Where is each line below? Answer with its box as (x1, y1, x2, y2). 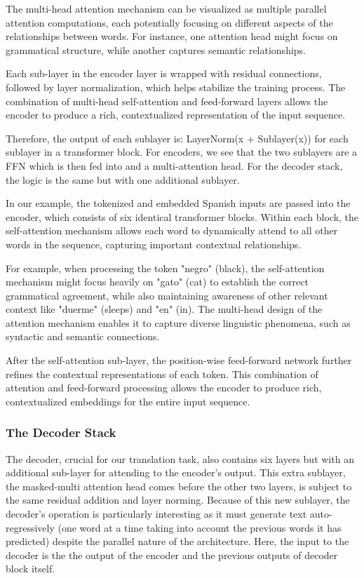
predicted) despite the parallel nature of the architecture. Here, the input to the (6, 534, 349, 549)
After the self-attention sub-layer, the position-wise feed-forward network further (6, 353, 352, 368)
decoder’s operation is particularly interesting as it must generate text (6, 506, 307, 521)
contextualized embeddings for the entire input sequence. (6, 394, 250, 408)
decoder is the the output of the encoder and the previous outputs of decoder (6, 547, 338, 562)
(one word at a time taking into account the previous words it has (58, 520, 342, 535)
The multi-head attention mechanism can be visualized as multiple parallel (6, 1, 327, 15)
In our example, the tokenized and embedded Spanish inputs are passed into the (6, 196, 351, 210)
